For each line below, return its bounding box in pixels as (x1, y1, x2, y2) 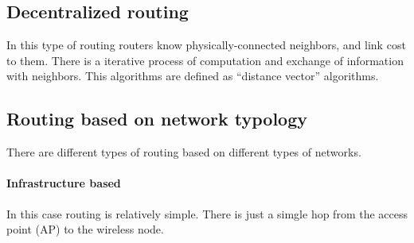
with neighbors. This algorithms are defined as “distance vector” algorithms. (6, 67, 379, 84)
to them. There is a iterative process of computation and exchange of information (6, 52, 404, 68)
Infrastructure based (6, 175, 121, 191)
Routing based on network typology (6, 106, 308, 131)
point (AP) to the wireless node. (6, 221, 164, 237)
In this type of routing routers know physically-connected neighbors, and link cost (6, 37, 406, 53)
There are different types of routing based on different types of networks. (6, 144, 361, 160)
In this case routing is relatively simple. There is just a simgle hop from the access (6, 205, 408, 222)
